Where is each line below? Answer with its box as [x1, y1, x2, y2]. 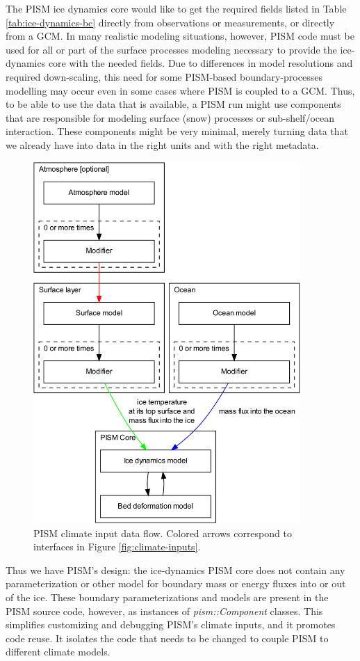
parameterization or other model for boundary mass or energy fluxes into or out [6, 576, 346, 591]
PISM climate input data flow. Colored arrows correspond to [33, 525, 292, 540]
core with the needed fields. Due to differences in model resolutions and [48, 56, 353, 70]
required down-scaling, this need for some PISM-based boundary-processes [6, 69, 322, 83]
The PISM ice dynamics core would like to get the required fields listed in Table [6, 1, 347, 15]
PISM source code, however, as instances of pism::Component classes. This [6, 603, 323, 618]
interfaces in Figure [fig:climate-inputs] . [33, 539, 201, 554]
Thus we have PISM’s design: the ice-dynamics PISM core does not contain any [6, 562, 345, 577]
